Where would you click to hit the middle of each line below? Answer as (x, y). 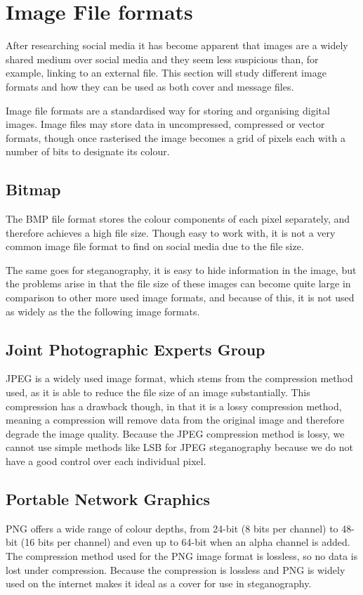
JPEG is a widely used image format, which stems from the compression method (179, 378)
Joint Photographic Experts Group (136, 349)
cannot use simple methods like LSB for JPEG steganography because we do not (180, 447)
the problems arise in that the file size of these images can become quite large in (178, 283)
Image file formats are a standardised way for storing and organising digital (168, 110)
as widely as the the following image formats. (103, 311)
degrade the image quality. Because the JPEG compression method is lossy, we (175, 433)
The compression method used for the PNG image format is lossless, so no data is (182, 555)
